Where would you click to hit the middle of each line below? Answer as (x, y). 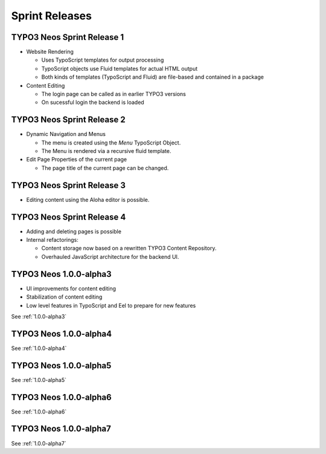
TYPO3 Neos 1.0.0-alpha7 (61, 429)
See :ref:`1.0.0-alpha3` (39, 316)
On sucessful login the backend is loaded (93, 102)
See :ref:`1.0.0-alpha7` (39, 443)
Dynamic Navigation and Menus (66, 134)
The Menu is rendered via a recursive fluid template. (106, 151)
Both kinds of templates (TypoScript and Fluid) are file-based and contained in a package (152, 77)
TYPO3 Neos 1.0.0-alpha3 (61, 274)
